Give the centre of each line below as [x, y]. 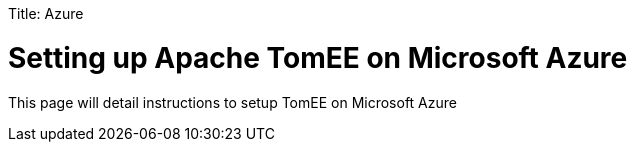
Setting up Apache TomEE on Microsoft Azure [318, 57]
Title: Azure [46, 13]
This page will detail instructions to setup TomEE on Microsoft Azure [232, 102]
